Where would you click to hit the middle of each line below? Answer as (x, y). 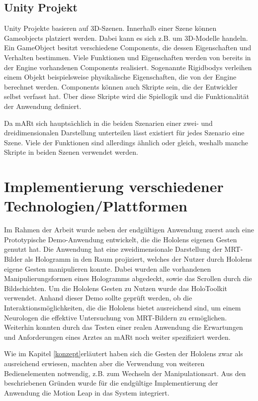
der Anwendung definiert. (43, 106)
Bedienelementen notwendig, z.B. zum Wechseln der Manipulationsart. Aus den (125, 373)
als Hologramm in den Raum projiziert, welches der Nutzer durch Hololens (138, 259)
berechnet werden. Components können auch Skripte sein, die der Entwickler (121, 86)
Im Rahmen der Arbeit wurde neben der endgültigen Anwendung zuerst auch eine (129, 230)
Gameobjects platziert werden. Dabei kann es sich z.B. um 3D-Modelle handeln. (126, 38)
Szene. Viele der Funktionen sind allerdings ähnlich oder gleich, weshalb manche (126, 142)
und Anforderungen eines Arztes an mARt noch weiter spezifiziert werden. (117, 337)
